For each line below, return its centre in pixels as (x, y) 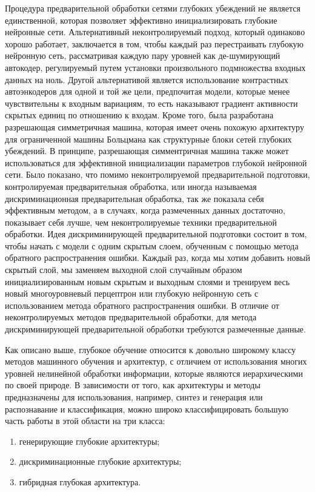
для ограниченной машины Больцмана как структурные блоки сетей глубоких (148, 139)
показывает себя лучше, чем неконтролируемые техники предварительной (141, 222)
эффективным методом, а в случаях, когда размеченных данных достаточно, (145, 210)
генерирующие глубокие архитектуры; (89, 441)
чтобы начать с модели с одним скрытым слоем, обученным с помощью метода (152, 245)
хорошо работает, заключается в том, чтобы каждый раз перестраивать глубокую (154, 43)
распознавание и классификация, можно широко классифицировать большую (147, 409)
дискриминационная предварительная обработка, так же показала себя (134, 198)
